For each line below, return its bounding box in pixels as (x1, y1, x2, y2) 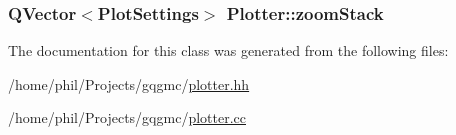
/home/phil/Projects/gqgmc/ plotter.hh (8, 73, 250, 94)
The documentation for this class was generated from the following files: (8, 40, 449, 61)
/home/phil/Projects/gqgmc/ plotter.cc (8, 107, 246, 128)
